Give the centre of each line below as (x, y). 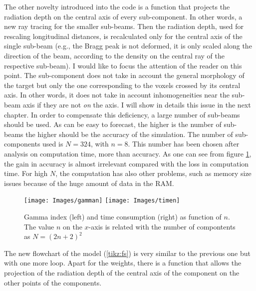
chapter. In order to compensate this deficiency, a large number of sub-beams (122, 114)
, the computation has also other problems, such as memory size (153, 173)
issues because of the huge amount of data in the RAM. (89, 183)
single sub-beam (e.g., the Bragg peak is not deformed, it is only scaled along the (128, 46)
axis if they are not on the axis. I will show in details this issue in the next (137, 104)
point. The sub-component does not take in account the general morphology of (124, 75)
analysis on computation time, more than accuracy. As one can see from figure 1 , (128, 153)
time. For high (26, 173)
